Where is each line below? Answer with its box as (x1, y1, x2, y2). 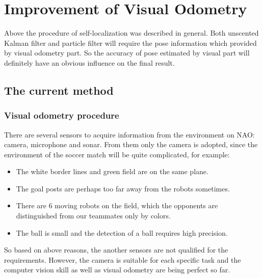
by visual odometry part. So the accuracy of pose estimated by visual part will (4, 47, 250, 58)
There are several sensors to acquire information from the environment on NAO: (4, 129, 255, 140)
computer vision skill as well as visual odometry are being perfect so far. (4, 264, 230, 275)
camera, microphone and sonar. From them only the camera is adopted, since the (4, 139, 258, 150)
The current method (4, 82, 114, 98)
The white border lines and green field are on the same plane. (16, 166, 208, 177)
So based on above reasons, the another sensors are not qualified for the (4, 244, 228, 255)
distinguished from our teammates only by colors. (16, 210, 171, 221)
